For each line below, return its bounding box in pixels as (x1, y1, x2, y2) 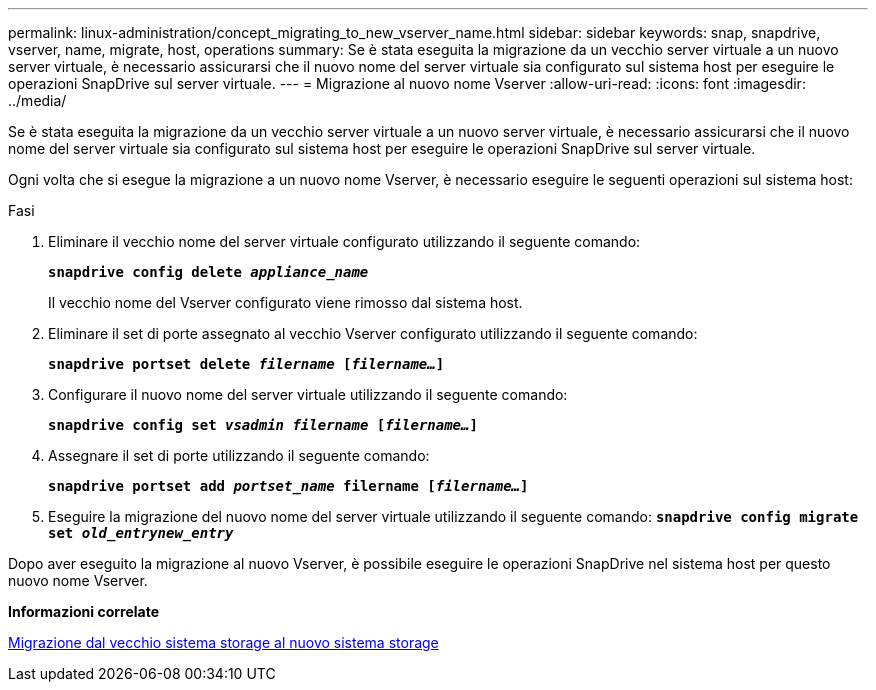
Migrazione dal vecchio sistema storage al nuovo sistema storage (8, 634, 439, 651)
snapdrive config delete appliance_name (48, 264, 369, 280)
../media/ (8, 92, 67, 109)
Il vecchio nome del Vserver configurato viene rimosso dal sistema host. (48, 294, 523, 311)
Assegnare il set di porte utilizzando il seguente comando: (48, 447, 430, 464)
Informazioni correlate (8, 603, 160, 620)
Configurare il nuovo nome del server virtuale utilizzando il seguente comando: (48, 386, 568, 403)
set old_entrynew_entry (48, 525, 234, 541)
